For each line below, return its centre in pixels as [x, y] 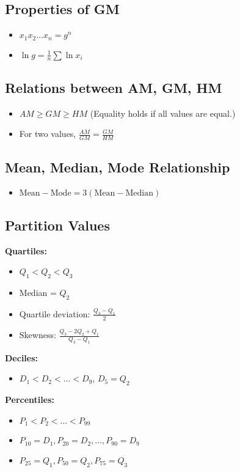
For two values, [48, 134]
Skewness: [38, 335]
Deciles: [22, 357]
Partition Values [57, 225]
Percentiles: [30, 400]
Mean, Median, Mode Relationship [118, 167]
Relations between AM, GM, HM [114, 87]
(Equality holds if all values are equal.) [163, 113]
